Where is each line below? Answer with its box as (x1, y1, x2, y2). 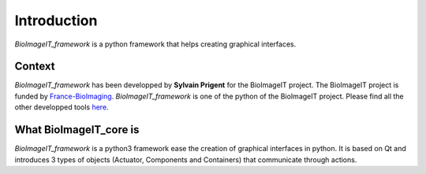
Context (14, 60, 55, 73)
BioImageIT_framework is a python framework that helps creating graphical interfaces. (14, 39, 297, 49)
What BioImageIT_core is (14, 123, 140, 137)
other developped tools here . (14, 102, 110, 112)
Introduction (14, 12, 98, 29)
